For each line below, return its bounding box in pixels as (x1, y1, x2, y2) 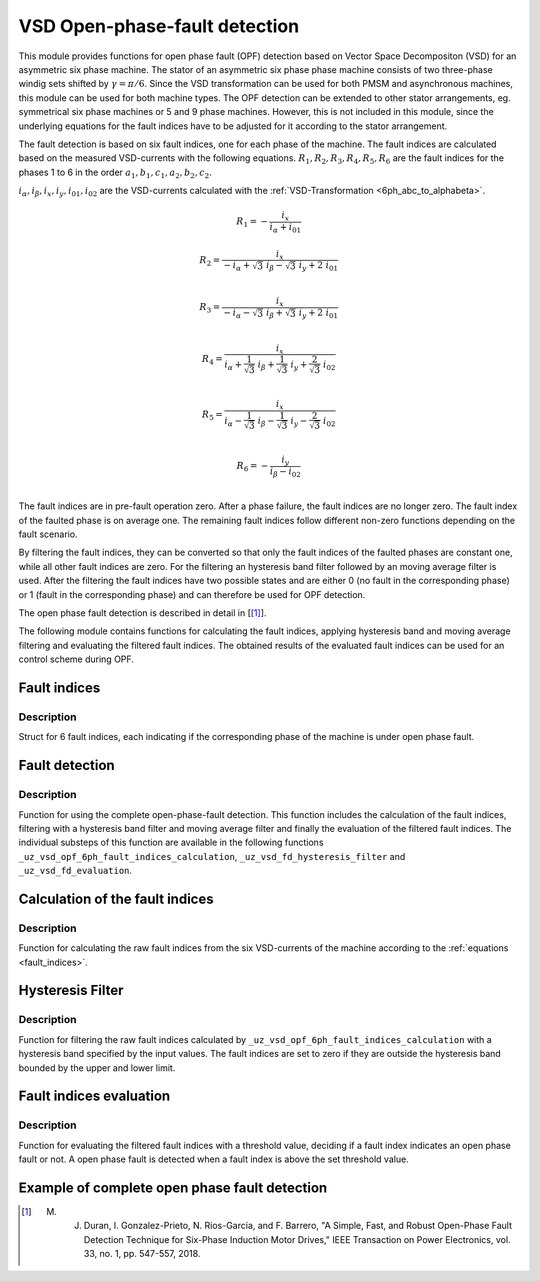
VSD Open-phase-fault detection (18, 15, 300, 37)
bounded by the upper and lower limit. (18, 1061, 176, 1074)
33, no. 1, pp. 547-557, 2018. (83, 1248, 201, 1260)
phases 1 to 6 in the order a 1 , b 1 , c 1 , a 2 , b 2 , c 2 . (18, 166, 212, 180)
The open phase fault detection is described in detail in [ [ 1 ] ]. (18, 607, 267, 619)
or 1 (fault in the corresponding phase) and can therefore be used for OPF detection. (18, 588, 366, 600)
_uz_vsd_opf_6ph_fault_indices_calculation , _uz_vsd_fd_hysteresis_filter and (18, 850, 406, 862)
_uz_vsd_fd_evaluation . (18, 865, 133, 877)
